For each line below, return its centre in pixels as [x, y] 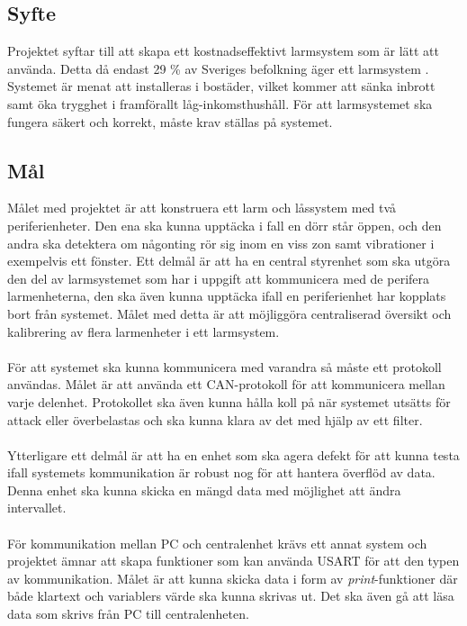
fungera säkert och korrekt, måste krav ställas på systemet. [170, 121]
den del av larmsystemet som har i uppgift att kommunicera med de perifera [219, 278]
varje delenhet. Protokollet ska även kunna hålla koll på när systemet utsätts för [229, 401]
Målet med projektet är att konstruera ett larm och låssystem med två [202, 208]
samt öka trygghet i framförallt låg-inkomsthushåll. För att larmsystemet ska [220, 103]
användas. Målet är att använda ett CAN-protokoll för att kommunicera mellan [226, 384]
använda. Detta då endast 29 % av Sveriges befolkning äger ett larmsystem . [218, 68]
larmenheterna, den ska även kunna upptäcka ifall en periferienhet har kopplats [227, 296]
